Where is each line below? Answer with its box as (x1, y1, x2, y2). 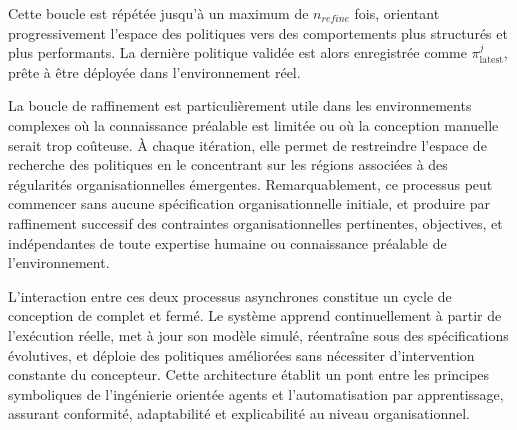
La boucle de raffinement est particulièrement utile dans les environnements (8, 95, 472, 116)
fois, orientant (354, 3, 440, 23)
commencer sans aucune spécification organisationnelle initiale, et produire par (8, 193, 490, 214)
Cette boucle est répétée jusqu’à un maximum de (8, 3, 309, 23)
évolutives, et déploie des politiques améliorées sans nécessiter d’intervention (8, 344, 475, 365)
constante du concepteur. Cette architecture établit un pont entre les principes (8, 364, 490, 385)
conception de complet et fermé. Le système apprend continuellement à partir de (8, 305, 502, 326)
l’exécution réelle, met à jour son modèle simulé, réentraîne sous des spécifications (8, 324, 509, 345)
